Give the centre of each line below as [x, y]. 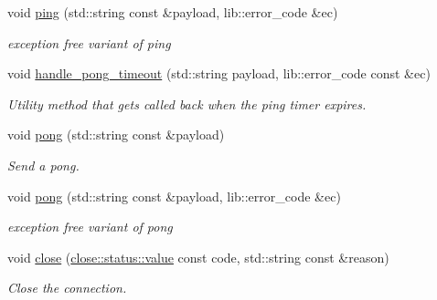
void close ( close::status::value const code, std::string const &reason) [198, 257]
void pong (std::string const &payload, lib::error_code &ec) [174, 196]
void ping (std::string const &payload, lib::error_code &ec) [173, 12]
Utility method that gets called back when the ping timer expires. [187, 103]
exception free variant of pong [90, 227]
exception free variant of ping [89, 42]
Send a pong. [43, 165]
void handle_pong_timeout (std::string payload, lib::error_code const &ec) [219, 73]
